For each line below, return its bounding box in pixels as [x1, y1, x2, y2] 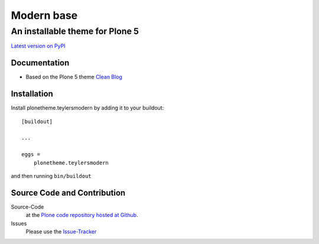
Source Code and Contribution [11, 187, 126, 197]
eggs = [21, 151, 41, 158]
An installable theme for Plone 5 [11, 26, 139, 37]
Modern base [11, 9, 78, 22]
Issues [11, 220, 27, 227]
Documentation [11, 58, 70, 68]
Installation [11, 89, 53, 99]
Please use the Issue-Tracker [25, 228, 97, 235]
